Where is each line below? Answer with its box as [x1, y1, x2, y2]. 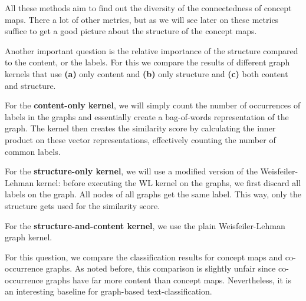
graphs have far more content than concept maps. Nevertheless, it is [45, 273, 291, 286]
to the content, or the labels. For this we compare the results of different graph [5, 56, 290, 68]
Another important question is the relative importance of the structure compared [5, 44, 298, 57]
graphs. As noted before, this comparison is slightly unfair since [45, 262, 276, 274]
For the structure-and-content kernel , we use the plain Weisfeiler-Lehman [5, 219, 285, 231]
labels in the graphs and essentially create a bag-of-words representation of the [5, 110, 289, 123]
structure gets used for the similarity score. [5, 199, 160, 211]
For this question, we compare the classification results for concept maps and [5, 250, 283, 263]
